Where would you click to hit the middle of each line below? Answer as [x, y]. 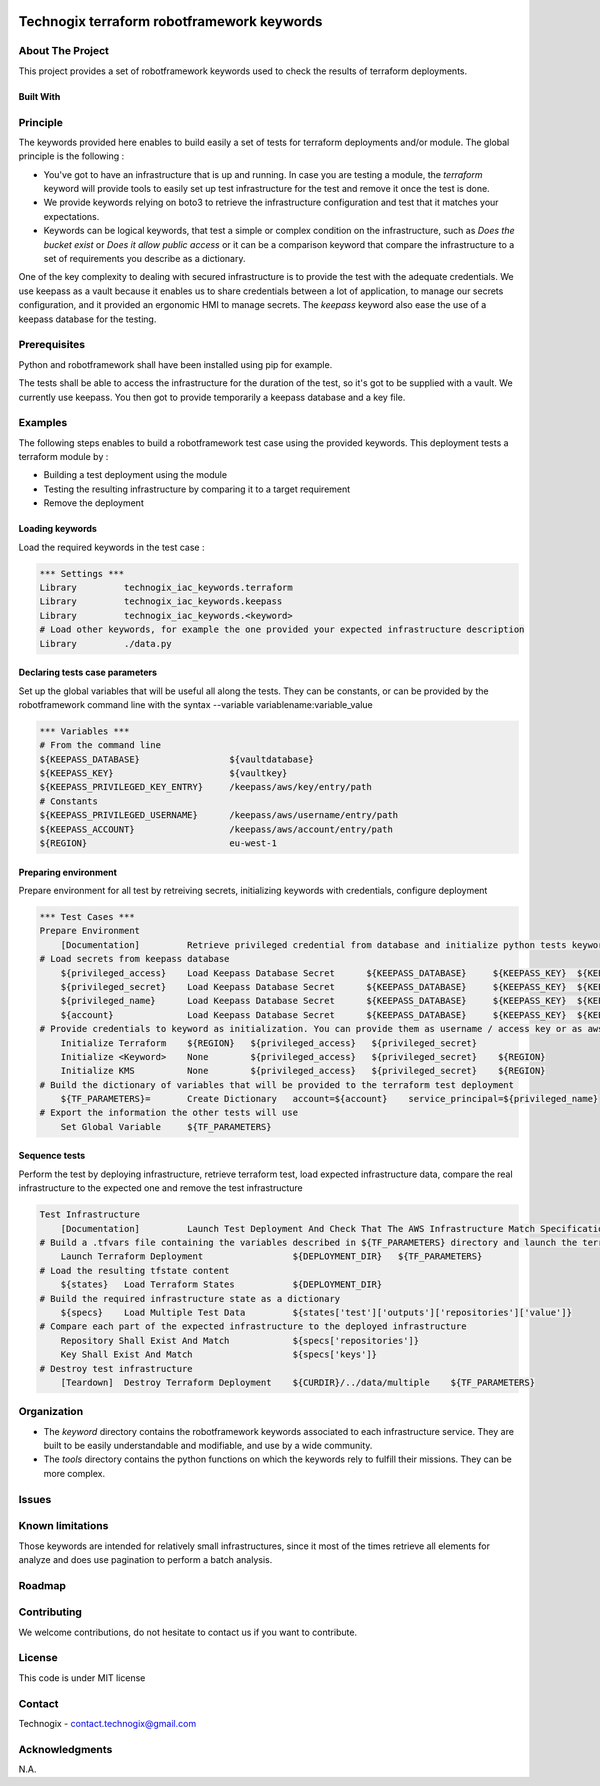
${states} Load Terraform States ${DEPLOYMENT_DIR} [221, 1284]
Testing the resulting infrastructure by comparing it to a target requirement [197, 489]
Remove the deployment [93, 503]
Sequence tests [52, 1156]
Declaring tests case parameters [88, 672]
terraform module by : [63, 457]
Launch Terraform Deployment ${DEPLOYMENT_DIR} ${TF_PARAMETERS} [271, 1256]
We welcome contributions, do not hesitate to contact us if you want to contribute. [188, 1632]
